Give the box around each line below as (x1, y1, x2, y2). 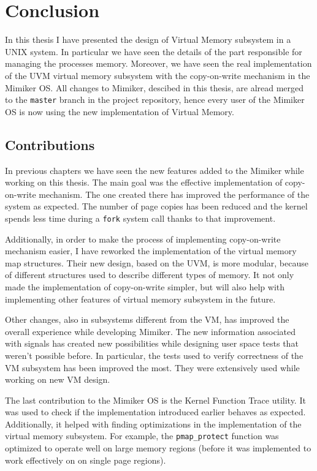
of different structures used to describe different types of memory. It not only (5, 268, 294, 281)
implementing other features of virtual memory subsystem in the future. (5, 292, 276, 305)
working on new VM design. (5, 373, 110, 386)
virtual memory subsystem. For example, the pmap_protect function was (5, 429, 279, 442)
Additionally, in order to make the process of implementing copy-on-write (5, 232, 281, 245)
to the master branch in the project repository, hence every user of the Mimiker (5, 93, 305, 106)
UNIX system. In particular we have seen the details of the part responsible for (5, 45, 302, 58)
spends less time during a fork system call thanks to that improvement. (5, 211, 276, 224)
